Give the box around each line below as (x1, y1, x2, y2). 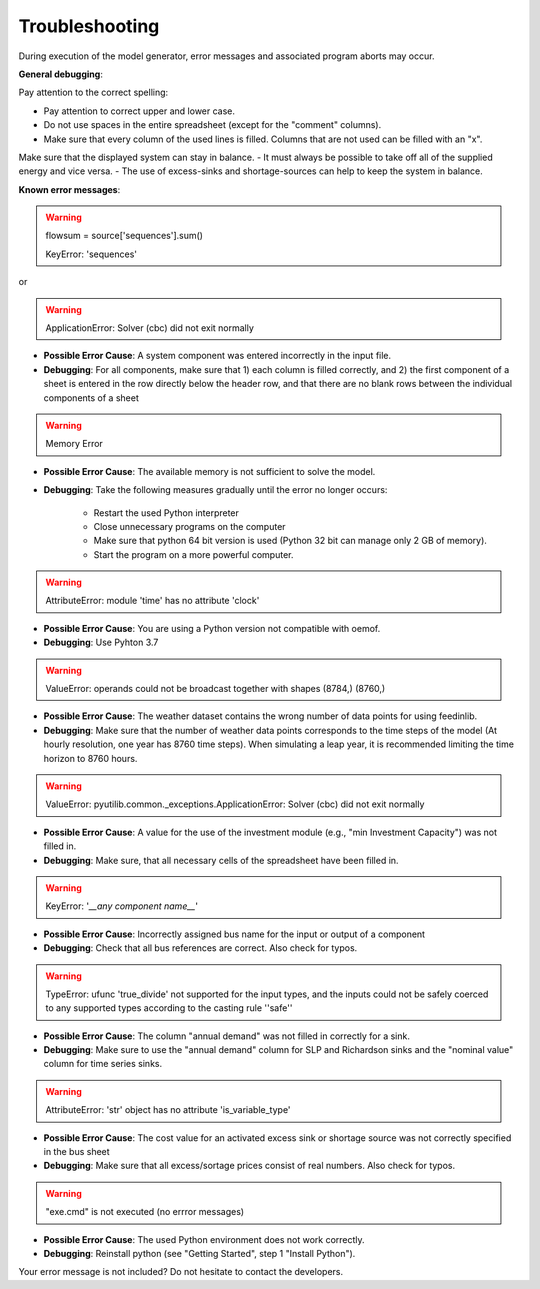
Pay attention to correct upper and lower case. (43, 105, 235, 117)
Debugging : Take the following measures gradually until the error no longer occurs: (43, 484, 388, 496)
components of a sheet (43, 391, 139, 404)
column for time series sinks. (43, 1058, 163, 1070)
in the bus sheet (43, 1146, 110, 1158)
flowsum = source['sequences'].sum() (45, 230, 204, 242)
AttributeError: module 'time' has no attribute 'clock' (45, 595, 260, 607)
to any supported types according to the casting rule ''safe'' (45, 1002, 293, 1014)
